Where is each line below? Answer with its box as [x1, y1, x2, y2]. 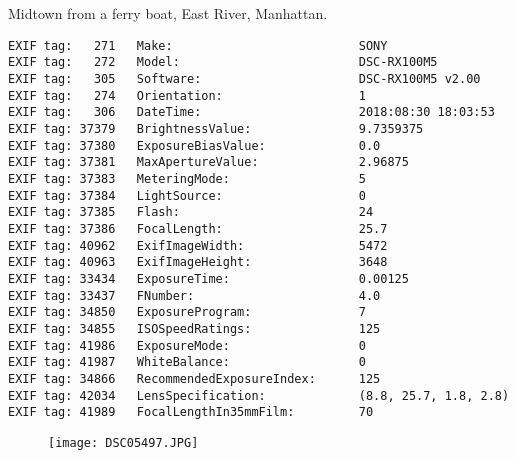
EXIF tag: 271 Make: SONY [8, 38, 388, 53]
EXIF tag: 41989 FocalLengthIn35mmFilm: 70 [8, 405, 374, 420]
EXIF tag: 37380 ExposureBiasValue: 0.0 [8, 138, 381, 153]
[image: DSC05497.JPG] [48, 435, 199, 450]
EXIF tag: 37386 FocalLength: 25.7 [8, 222, 388, 236]
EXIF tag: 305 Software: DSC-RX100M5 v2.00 [8, 72, 481, 87]
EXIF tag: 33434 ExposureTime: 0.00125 [8, 271, 409, 286]
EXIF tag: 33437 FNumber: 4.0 [8, 288, 381, 303]
